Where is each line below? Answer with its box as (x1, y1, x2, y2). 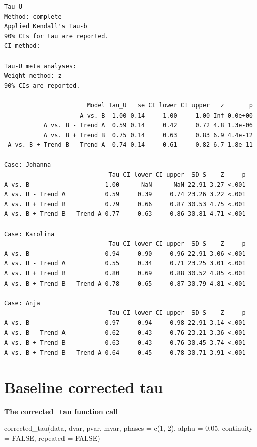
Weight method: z (4, 72, 62, 80)
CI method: (4, 42, 40, 50)
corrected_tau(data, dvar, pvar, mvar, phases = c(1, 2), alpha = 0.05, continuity (4, 423, 253, 433)
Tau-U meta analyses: (4, 62, 77, 70)
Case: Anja (4, 299, 40, 307)
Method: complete (4, 13, 62, 20)
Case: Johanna (4, 161, 51, 169)
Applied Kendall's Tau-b (4, 23, 87, 30)
